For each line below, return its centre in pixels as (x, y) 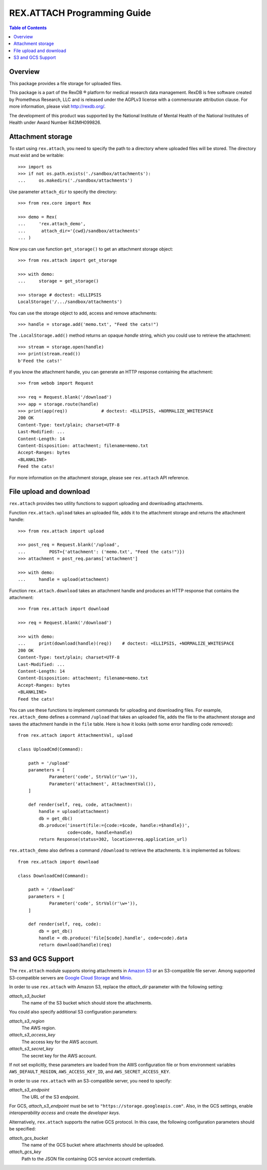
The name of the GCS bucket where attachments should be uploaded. (93, 1145)
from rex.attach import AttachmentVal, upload (75, 736)
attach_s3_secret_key (31, 1049)
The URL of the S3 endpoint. (50, 1097)
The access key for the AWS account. (60, 1042)
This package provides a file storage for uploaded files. (66, 84)
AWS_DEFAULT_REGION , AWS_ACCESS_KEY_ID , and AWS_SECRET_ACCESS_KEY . (90, 1071)
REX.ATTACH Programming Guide (80, 13)
